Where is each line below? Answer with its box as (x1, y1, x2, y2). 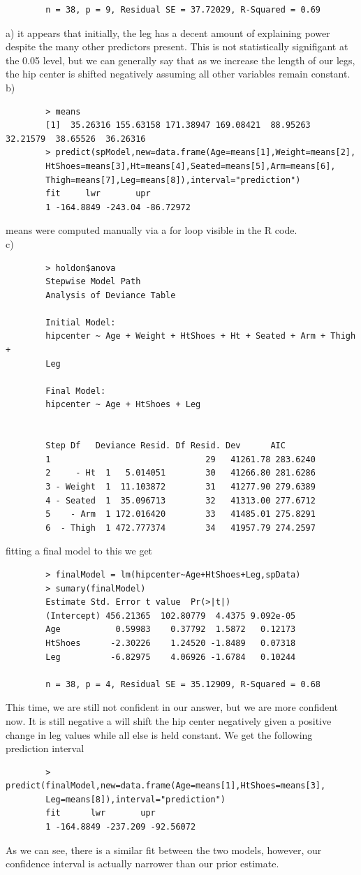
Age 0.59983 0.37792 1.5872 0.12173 (45, 624, 296, 635)
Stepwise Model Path (45, 277, 141, 287)
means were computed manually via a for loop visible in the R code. (6, 223, 297, 237)
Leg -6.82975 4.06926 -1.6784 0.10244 (45, 652, 296, 662)
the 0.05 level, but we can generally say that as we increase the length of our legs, (6, 52, 355, 67)
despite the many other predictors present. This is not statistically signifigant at (6, 39, 348, 54)
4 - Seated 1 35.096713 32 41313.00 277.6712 (45, 495, 316, 506)
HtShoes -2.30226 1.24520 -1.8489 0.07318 (45, 638, 296, 648)
